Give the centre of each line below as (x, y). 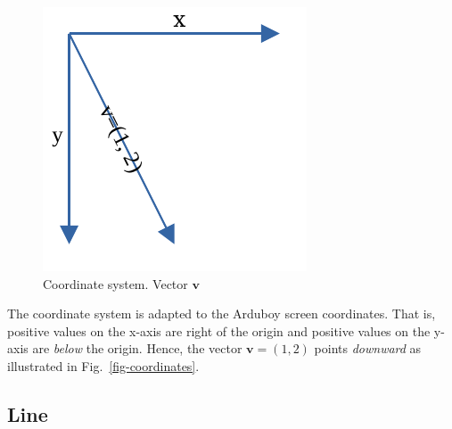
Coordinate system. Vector (115, 283)
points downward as (368, 348)
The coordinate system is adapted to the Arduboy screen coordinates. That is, (222, 313)
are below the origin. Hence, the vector (137, 348)
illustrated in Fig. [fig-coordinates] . (103, 365)
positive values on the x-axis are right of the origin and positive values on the (219, 330)
